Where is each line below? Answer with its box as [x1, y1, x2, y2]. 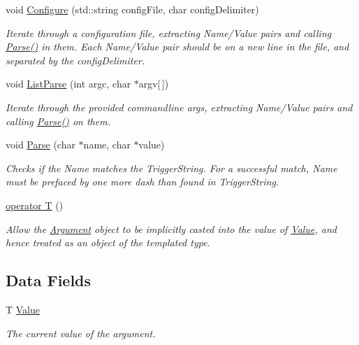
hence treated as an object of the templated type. [6, 235, 210, 250]
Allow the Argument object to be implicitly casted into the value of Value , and [6, 221, 337, 236]
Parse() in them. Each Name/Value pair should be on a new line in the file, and [6, 39, 349, 54]
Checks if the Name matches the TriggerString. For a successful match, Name [6, 160, 337, 175]
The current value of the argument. [6, 325, 156, 340]
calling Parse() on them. [6, 113, 110, 128]
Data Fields [6, 269, 91, 291]
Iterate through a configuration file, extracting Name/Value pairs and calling [6, 25, 332, 40]
